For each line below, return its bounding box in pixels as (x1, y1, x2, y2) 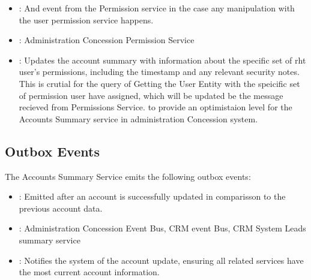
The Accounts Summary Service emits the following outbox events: (5, 170, 251, 182)
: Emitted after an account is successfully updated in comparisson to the (19, 190, 286, 203)
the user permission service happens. (19, 13, 154, 26)
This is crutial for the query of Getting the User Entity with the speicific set (19, 77, 300, 89)
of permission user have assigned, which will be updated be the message (19, 89, 283, 101)
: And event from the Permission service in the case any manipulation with (19, 2, 295, 14)
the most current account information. (19, 266, 160, 278)
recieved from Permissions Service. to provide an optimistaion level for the (19, 101, 292, 113)
